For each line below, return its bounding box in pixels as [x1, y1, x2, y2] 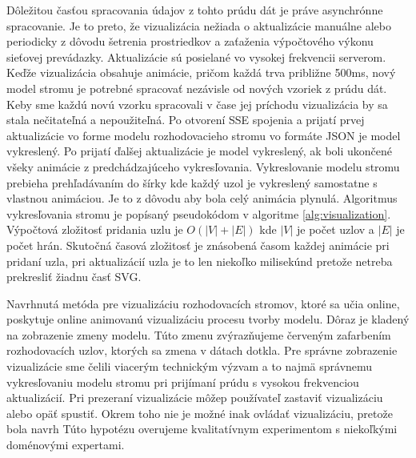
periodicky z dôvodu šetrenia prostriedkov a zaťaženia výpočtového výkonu [6, 33, 374, 50]
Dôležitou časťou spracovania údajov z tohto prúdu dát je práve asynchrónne [6, 2, 383, 18]
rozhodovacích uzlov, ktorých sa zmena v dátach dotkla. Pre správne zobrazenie [6, 342, 398, 359]
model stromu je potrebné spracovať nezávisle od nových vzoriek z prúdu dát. [6, 79, 387, 96]
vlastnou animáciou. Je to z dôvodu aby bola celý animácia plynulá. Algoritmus [6, 190, 398, 207]
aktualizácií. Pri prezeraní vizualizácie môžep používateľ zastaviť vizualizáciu [6, 389, 383, 406]
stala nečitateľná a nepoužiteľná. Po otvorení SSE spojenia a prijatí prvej [6, 111, 365, 128]
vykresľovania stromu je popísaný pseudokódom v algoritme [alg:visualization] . [6, 205, 391, 222]
